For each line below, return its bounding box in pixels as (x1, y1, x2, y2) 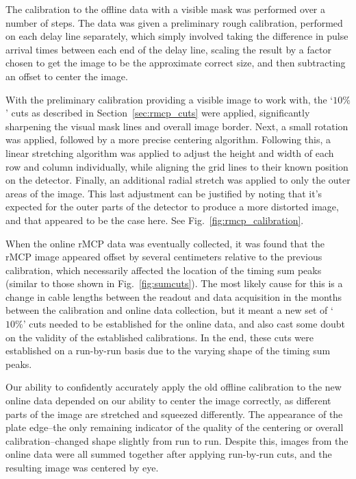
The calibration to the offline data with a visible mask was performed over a (5, 2, 326, 16)
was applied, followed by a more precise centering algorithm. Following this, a (5, 132, 331, 147)
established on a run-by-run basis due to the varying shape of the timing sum (5, 343, 331, 358)
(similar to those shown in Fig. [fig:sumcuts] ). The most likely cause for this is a (5, 276, 343, 291)
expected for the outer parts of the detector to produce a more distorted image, (5, 199, 339, 214)
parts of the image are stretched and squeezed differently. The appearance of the (5, 406, 343, 421)
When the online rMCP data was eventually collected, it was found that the (5, 236, 325, 250)
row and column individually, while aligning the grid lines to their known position (5, 159, 348, 173)
